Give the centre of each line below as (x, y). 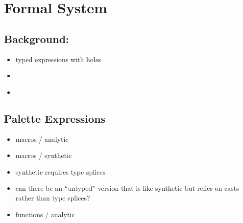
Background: (36, 38)
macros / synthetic (44, 155)
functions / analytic (45, 214)
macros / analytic (42, 139)
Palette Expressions (55, 118)
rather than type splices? (53, 197)
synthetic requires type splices (60, 171)
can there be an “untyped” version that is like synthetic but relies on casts (127, 188)
